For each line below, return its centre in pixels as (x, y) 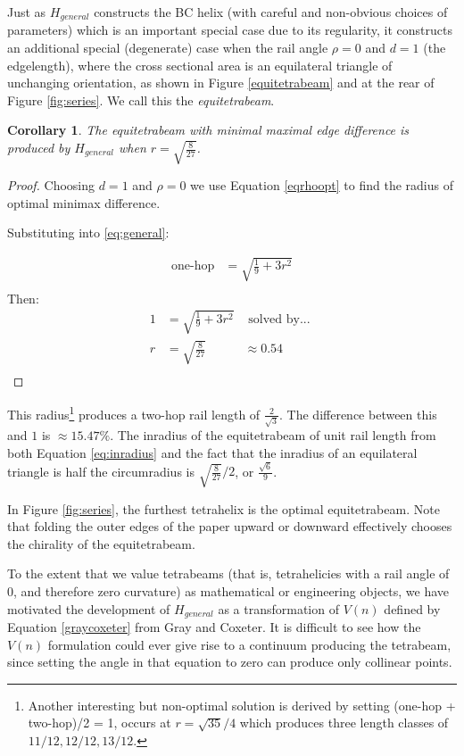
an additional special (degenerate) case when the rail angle (168, 48)
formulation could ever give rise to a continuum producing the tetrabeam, (249, 644)
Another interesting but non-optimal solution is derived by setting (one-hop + (242, 705)
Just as (27, 12)
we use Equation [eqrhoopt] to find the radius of (322, 185)
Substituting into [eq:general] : (88, 233)
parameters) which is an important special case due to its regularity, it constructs (230, 30)
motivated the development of (89, 608)
